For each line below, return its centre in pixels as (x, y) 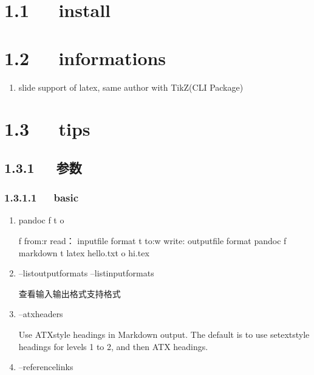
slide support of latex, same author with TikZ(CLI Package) (131, 87)
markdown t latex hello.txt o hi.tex (84, 252)
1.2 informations (85, 58)
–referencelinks (46, 367)
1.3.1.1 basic (42, 198)
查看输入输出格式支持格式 (70, 293)
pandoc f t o (41, 220)
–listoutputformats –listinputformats (86, 273)
